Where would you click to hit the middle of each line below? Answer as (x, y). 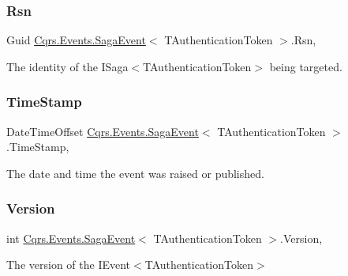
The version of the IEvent (69, 265)
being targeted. (306, 66)
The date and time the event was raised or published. (135, 173)
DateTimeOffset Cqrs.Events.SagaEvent (103, 131)
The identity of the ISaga (67, 66)
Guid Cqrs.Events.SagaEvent (76, 40)
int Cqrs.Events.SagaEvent (71, 238)
